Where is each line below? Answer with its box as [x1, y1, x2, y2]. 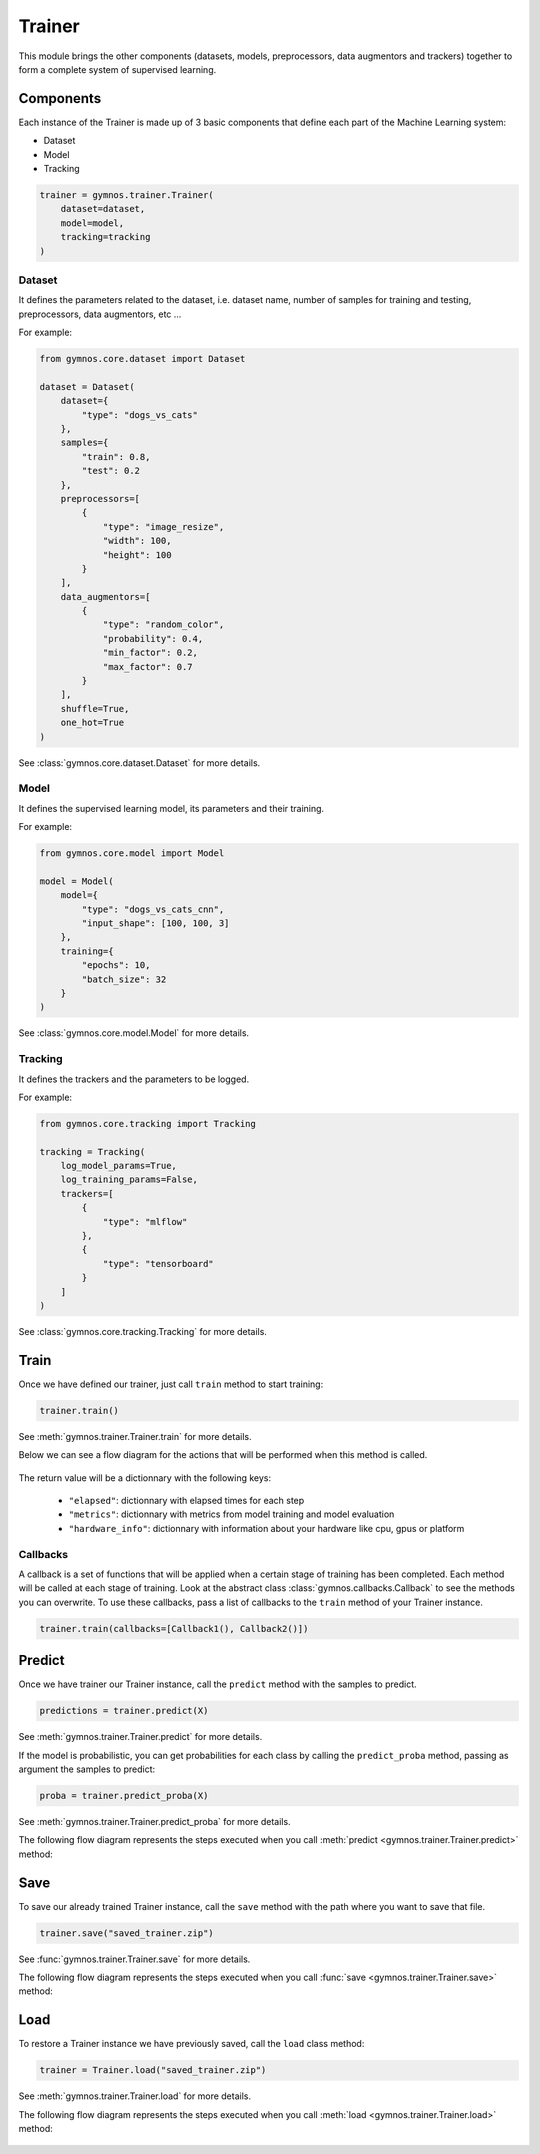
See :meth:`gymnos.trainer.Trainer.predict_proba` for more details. [18, 1815, 291, 1827]
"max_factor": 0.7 [102, 661, 194, 672]
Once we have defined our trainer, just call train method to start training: [18, 1378, 324, 1390]
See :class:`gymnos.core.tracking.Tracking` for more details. [18, 1325, 267, 1337]
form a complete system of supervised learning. [18, 63, 217, 75]
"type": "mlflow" [102, 1216, 188, 1227]
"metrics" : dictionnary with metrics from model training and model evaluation [68, 1508, 395, 1520]
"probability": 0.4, [102, 633, 204, 644]
